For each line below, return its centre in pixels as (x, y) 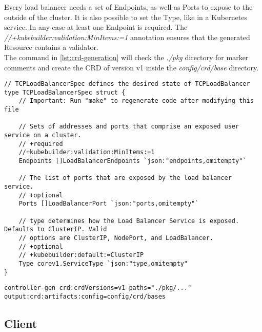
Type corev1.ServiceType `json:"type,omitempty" (103, 263)
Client (21, 323)
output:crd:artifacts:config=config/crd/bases (85, 296)
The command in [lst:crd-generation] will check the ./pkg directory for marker (126, 57)
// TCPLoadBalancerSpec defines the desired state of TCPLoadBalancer (127, 84)
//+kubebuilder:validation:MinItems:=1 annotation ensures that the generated (127, 37)
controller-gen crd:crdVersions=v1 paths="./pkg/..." (98, 288)
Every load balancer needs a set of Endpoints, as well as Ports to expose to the (128, 7)
